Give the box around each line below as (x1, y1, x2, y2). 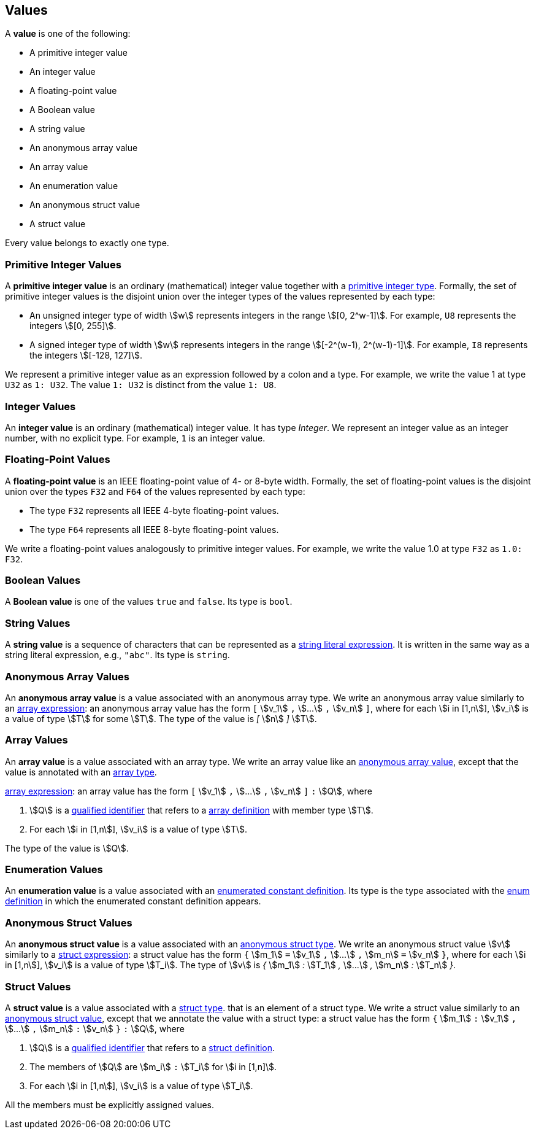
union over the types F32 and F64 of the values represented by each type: (5, 486, 305, 497)
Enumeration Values (5, 863, 103, 876)
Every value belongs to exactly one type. (5, 238, 169, 249)
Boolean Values (5, 574, 81, 587)
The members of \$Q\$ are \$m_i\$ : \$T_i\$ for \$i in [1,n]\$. (29, 1061, 277, 1072)
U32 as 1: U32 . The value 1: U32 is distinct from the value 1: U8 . (5, 379, 277, 390)
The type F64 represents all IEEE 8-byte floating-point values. (29, 524, 279, 535)
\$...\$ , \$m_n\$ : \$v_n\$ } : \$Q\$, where (5, 1023, 185, 1034)
